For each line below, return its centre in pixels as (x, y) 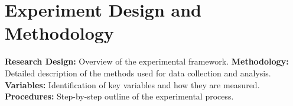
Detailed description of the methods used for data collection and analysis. (138, 73)
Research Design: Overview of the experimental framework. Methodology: (147, 61)
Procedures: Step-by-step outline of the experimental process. (119, 96)
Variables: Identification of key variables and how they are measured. (132, 84)
